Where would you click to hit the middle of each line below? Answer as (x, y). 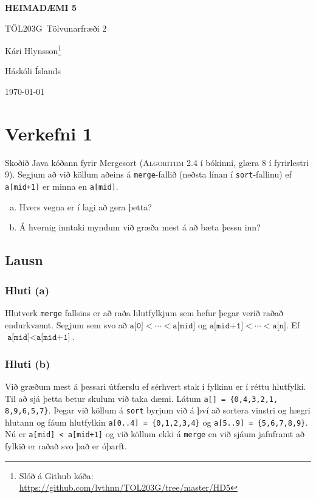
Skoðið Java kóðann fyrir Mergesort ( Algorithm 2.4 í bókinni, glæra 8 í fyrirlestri (157, 162)
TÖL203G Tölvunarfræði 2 (56, 28)
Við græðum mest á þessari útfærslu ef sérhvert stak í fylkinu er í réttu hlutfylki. (156, 386)
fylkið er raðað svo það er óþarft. (66, 446)
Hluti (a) (27, 290)
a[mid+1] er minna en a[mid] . (62, 186)
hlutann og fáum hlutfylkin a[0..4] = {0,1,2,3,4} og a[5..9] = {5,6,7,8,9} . (156, 422)
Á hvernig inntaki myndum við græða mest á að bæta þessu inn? (140, 227)
